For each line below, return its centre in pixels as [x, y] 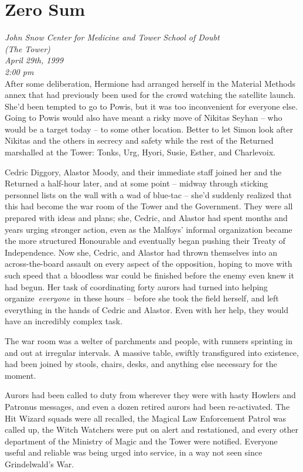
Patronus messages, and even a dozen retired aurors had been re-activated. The [147, 406]
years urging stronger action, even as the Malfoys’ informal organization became [149, 229]
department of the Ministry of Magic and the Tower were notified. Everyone [141, 441]
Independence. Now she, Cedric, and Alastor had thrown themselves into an [141, 252]
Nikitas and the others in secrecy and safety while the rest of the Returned [139, 140]
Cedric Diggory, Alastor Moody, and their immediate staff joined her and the [143, 172]
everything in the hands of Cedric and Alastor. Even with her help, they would [147, 309]
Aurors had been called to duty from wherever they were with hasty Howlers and [150, 395]
